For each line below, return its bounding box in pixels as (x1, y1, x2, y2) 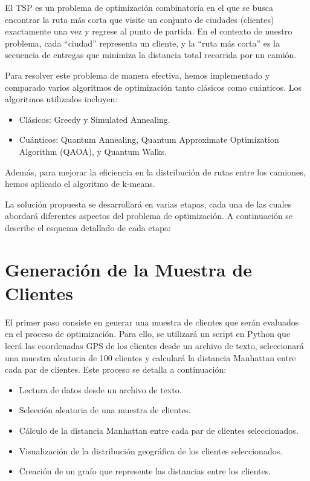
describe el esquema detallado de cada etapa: (5, 221, 171, 234)
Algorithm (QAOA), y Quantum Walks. (19, 145, 167, 157)
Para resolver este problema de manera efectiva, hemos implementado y (5, 68, 270, 81)
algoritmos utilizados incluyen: (5, 93, 118, 105)
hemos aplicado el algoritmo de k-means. (5, 177, 155, 190)
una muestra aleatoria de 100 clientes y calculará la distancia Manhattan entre (5, 351, 296, 364)
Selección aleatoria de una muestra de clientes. (19, 404, 191, 416)
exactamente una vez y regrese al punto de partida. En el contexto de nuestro (5, 25, 292, 38)
